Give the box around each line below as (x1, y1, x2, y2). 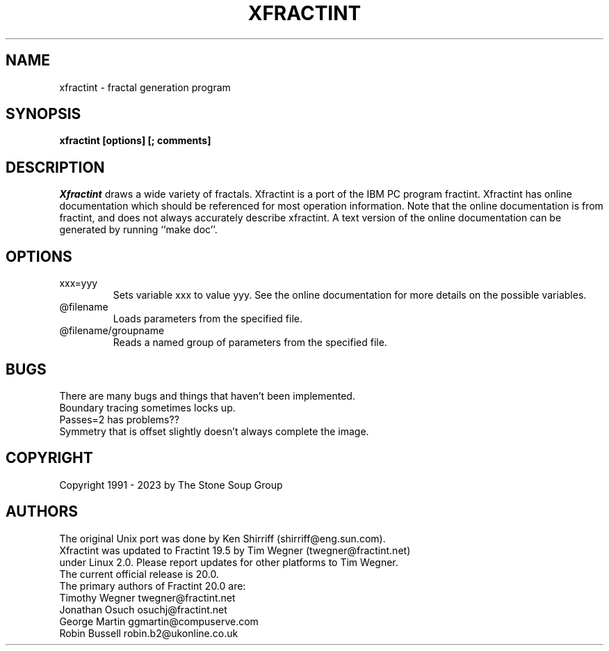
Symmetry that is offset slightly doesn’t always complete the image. (59, 425, 369, 437)
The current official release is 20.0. (59, 567, 219, 580)
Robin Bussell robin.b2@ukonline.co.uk (59, 627, 238, 639)
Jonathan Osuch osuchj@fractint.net (59, 603, 227, 615)
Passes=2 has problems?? (59, 413, 179, 425)
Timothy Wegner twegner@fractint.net (59, 591, 236, 604)
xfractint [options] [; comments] (59, 134, 211, 147)
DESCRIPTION (6, 158, 105, 176)
